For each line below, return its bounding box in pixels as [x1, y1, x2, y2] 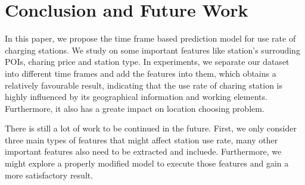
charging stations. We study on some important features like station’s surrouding [5, 43, 300, 56]
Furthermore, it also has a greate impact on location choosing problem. [5, 102, 264, 114]
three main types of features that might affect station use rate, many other [5, 133, 278, 146]
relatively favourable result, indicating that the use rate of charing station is [5, 79, 283, 91]
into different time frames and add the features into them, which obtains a [5, 67, 276, 79]
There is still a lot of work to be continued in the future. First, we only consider [5, 122, 297, 134]
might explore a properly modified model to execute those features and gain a [5, 157, 289, 170]
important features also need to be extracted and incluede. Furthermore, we [5, 145, 282, 158]
